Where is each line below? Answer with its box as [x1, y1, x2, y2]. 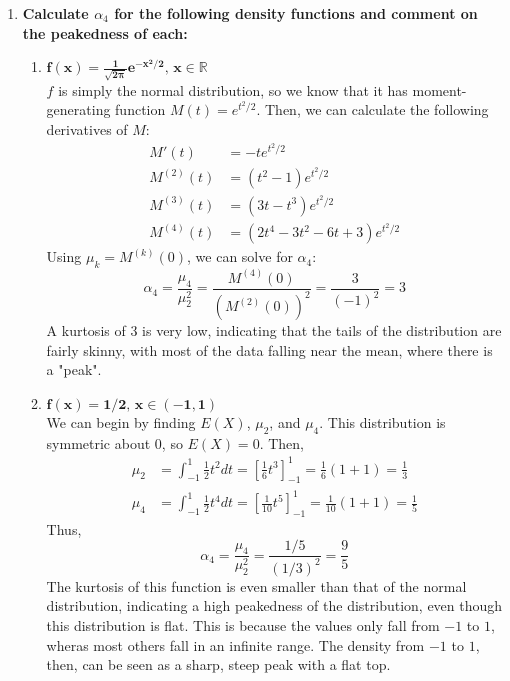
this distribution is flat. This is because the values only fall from [46, 615, 440, 636]
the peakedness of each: [22, 22, 188, 43]
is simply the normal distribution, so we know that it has [58, 79, 408, 100]
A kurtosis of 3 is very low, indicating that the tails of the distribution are [46, 320, 502, 340]
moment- [412, 79, 467, 100]
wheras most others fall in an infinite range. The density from [46, 634, 425, 655]
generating [46, 99, 111, 120]
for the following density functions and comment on [114, 3, 478, 23]
